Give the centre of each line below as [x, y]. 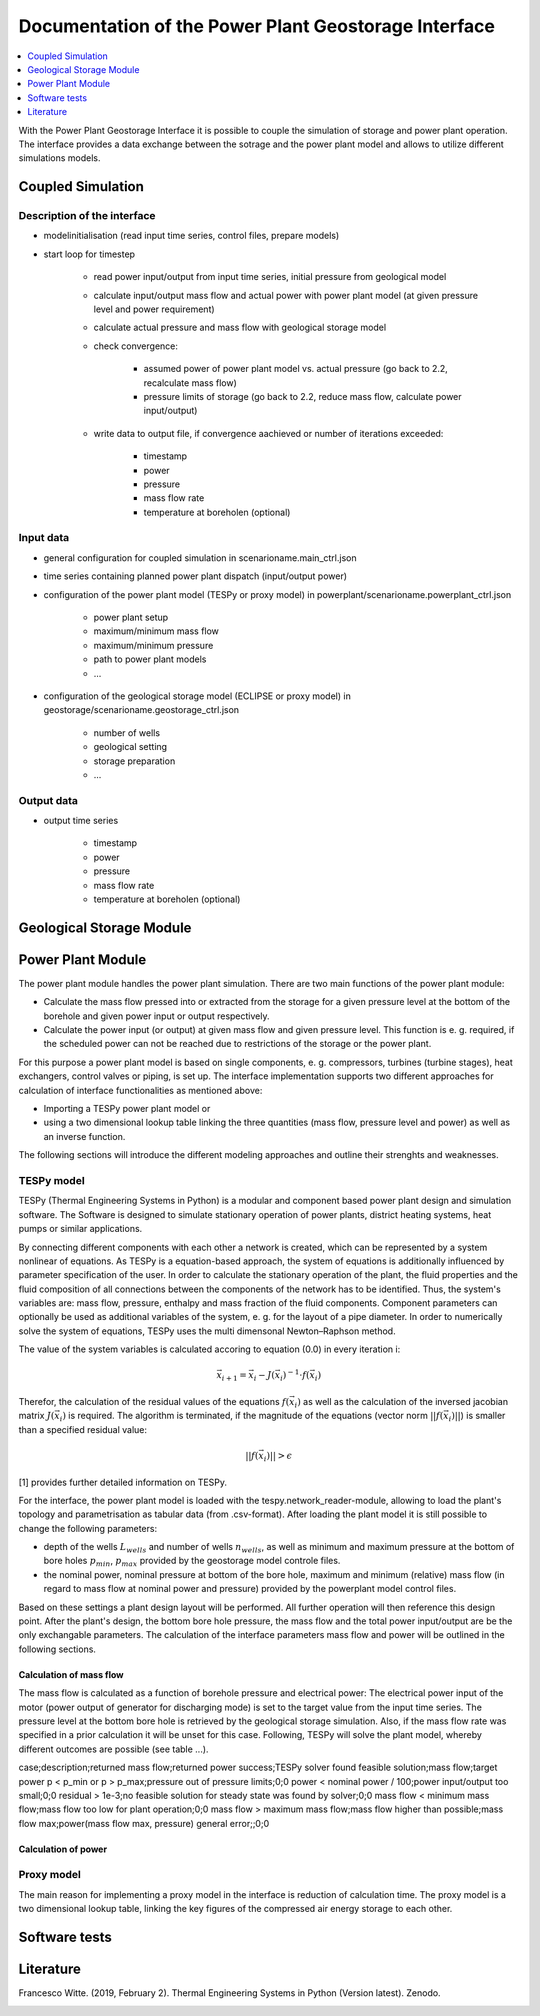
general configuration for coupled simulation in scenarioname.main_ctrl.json [200, 557]
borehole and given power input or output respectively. [156, 1016]
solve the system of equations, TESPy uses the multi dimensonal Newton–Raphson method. [207, 1331]
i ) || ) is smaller [477, 1417]
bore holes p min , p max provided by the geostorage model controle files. [192, 1562]
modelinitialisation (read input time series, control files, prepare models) [191, 236]
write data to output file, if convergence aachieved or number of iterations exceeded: [268, 433]
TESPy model [51, 1180]
